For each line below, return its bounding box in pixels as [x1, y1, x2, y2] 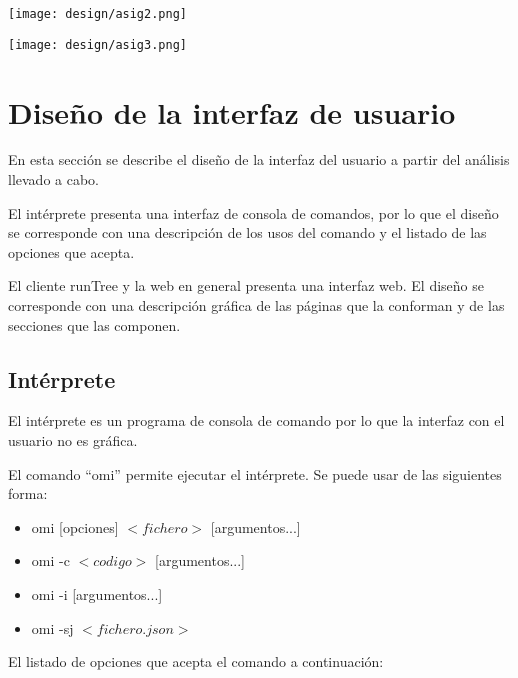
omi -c [31, 550, 70, 571]
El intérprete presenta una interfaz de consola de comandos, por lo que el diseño [8, 202, 499, 223]
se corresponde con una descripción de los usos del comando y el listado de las [8, 222, 487, 243]
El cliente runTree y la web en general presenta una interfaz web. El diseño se [8, 275, 484, 296]
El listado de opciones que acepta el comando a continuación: [8, 651, 384, 672]
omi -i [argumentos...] [31, 583, 163, 604]
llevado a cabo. [8, 169, 99, 190]
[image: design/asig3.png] [8, 37, 187, 52]
